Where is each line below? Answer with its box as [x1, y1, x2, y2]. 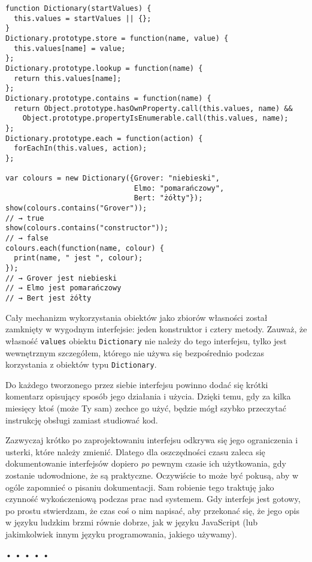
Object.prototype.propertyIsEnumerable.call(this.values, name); [22, 114, 289, 123]
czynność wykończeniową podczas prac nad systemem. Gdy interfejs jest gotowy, [5, 492, 301, 505]
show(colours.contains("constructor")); [5, 224, 169, 233]
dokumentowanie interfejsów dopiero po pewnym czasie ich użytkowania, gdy [5, 457, 286, 470]
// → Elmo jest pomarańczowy [5, 284, 122, 293]
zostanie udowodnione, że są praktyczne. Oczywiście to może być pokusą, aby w [5, 468, 299, 481]
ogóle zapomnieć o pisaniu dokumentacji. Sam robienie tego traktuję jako [5, 480, 274, 493]
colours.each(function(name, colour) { [5, 244, 164, 253]
